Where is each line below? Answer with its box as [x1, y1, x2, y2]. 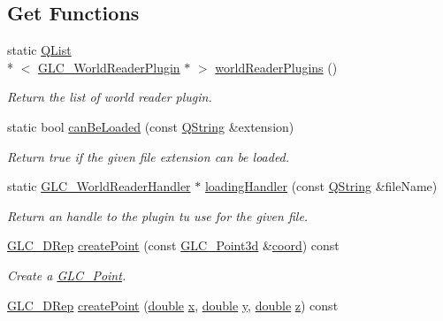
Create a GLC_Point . [7, 265, 126, 284]
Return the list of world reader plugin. [7, 88, 212, 106]
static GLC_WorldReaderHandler [7, 177, 191, 195]
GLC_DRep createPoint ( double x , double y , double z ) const [7, 295, 339, 314]
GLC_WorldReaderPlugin [38, 57, 180, 76]
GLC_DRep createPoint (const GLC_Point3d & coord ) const [7, 236, 340, 255]
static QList [7, 41, 72, 59]
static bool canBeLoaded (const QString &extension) [7, 117, 294, 135]
